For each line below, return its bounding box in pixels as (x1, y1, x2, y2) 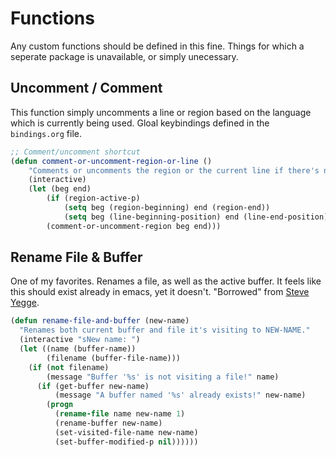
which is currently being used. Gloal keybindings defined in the (10, 117, 270, 129)
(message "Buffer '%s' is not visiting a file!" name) (46, 372, 280, 382)
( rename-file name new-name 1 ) (54, 409, 186, 419)
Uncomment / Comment (10, 80, 163, 97)
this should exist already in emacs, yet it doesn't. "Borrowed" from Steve (10, 286, 310, 298)
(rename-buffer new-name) (54, 418, 163, 429)
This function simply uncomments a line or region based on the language (10, 106, 312, 118)
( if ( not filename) (28, 362, 110, 372)
